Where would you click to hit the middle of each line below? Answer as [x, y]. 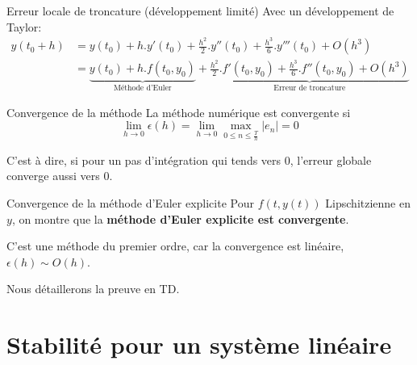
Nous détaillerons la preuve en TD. [93, 289]
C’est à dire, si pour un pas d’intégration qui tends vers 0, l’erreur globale [189, 159]
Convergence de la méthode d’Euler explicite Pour [130, 203]
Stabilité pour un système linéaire [199, 344]
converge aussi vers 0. [60, 176]
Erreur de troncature [310, 88]
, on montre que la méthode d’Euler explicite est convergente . [180, 218]
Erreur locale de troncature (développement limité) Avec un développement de [200, 10]
